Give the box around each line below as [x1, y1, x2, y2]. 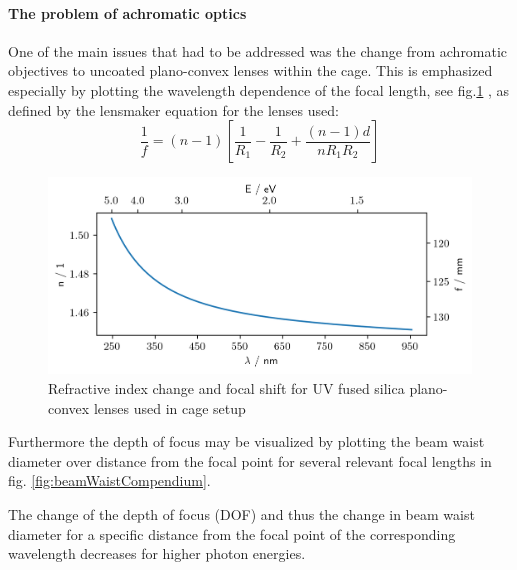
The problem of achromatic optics [8, 2, 247, 23]
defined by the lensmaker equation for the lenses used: [8, 99, 339, 120]
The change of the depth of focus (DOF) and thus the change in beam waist [8, 504, 475, 525]
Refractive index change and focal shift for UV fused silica [48, 378, 405, 399]
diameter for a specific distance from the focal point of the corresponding [8, 523, 456, 544]
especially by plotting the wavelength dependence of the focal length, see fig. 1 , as [8, 79, 510, 100]
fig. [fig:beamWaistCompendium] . [8, 470, 211, 491]
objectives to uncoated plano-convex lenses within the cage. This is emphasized [8, 60, 493, 81]
